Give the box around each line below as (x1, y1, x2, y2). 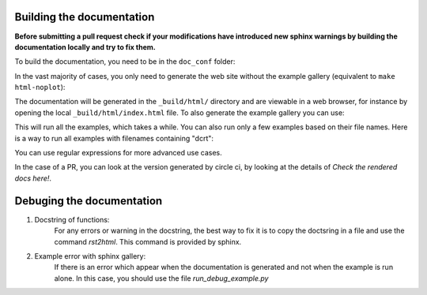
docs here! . (14, 174, 51, 183)
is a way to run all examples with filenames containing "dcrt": (14, 133, 213, 143)
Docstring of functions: (34, 215, 110, 224)
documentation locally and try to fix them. (14, 42, 156, 51)
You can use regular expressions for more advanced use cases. (14, 148, 222, 158)
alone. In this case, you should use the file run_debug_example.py (54, 273, 269, 283)
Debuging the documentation (14, 194, 163, 207)
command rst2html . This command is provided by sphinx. (54, 237, 242, 246)
